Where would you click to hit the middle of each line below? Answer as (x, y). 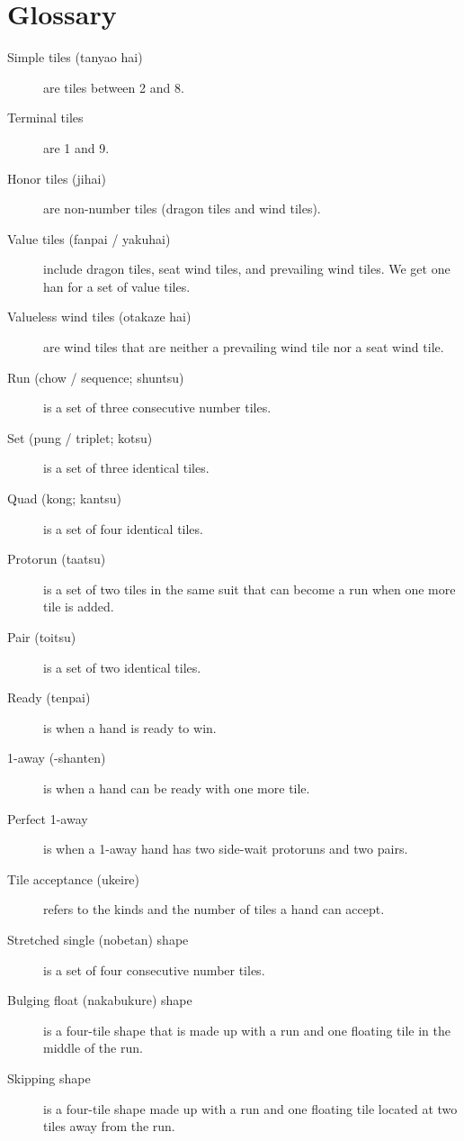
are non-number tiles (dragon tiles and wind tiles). (182, 208)
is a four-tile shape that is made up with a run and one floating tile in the (247, 1030)
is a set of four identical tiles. (123, 528)
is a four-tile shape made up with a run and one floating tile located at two (250, 1108)
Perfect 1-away (48, 818)
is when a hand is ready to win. (130, 727)
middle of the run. (93, 1048)
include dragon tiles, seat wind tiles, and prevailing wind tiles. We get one (247, 269)
